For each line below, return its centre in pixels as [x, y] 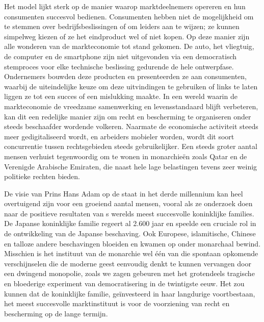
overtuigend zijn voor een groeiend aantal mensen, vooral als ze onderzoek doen [128, 203]
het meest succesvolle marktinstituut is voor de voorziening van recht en [117, 303]
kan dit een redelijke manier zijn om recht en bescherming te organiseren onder [128, 116]
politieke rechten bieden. [42, 176]
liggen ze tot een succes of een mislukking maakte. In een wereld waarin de [121, 96]
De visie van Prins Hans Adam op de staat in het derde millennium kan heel [124, 193]
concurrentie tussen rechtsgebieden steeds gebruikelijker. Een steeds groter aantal [131, 146]
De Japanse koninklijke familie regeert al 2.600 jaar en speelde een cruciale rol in [130, 223]
